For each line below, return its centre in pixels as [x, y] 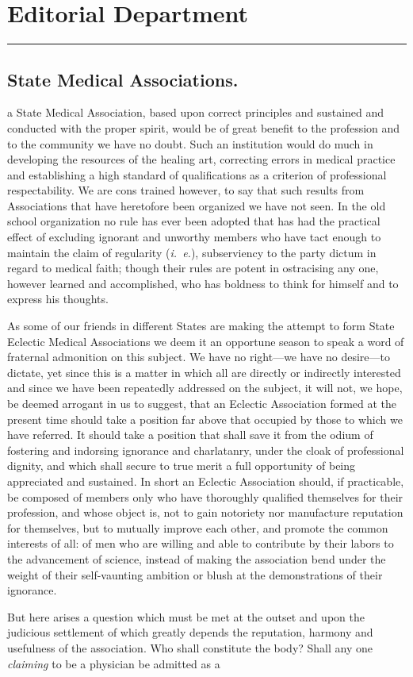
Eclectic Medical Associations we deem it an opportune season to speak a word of [206, 341]
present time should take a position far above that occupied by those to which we [205, 419]
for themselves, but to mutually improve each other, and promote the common [198, 527]
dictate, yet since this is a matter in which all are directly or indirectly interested [204, 372]
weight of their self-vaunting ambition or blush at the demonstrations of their [195, 574]
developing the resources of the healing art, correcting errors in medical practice [201, 159]
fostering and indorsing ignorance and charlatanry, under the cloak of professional [206, 450]
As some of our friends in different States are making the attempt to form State [201, 326]
